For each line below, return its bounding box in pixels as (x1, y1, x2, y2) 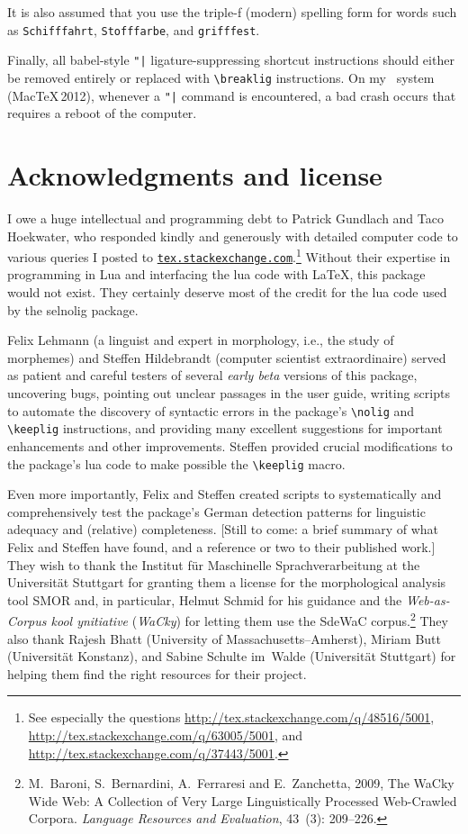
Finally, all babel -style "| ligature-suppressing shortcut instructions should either (7, 50, 454, 69)
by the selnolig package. (7, 300, 139, 319)
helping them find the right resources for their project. (7, 664, 307, 683)
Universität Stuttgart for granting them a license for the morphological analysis (7, 573, 446, 592)
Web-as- (406, 590, 450, 609)
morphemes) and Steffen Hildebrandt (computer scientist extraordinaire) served (7, 348, 446, 367)
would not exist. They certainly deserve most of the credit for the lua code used (7, 283, 447, 302)
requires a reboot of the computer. (7, 104, 197, 122)
